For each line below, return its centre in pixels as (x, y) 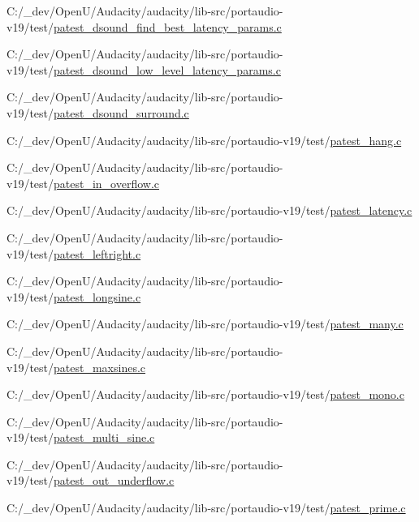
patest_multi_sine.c (104, 437)
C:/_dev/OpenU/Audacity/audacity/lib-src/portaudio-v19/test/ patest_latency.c (209, 210)
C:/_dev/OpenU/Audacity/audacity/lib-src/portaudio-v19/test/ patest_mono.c (205, 394)
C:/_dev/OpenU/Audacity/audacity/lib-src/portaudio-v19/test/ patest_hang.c (204, 140)
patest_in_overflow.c (107, 183)
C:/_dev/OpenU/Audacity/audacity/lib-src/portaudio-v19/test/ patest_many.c (205, 324)
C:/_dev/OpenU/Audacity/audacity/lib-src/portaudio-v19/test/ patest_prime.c (206, 508)
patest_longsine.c (97, 296)
